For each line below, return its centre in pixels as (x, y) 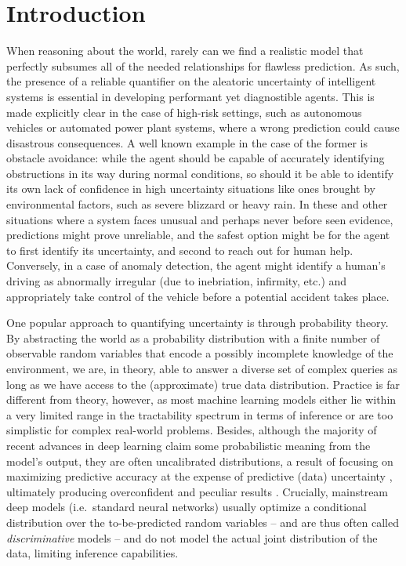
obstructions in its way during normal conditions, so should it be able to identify (200, 173)
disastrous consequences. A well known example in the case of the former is (187, 142)
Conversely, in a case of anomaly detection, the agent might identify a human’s (196, 265)
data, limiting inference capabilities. (92, 553)
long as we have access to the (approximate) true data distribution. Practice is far (203, 384)
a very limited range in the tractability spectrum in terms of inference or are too (200, 414)
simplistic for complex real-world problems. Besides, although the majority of (192, 430)
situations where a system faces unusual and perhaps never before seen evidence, (200, 219)
